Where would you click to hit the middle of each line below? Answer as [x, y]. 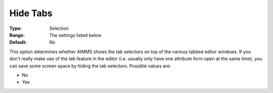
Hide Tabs [31, 13]
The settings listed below [75, 35]
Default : [18, 42]
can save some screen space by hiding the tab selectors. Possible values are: [90, 66]
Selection [59, 28]
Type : [16, 28]
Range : [17, 35]
